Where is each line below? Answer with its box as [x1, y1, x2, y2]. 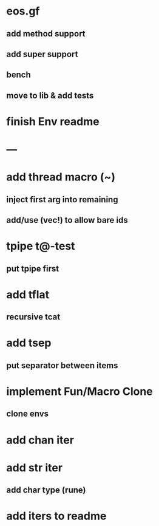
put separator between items [6, 360, 118, 371]
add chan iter [6, 433, 75, 447]
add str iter [6, 460, 63, 474]
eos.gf [6, 4, 40, 18]
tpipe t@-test [6, 239, 75, 253]
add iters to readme [6, 509, 107, 523]
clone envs [6, 409, 49, 419]
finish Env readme [6, 114, 100, 128]
